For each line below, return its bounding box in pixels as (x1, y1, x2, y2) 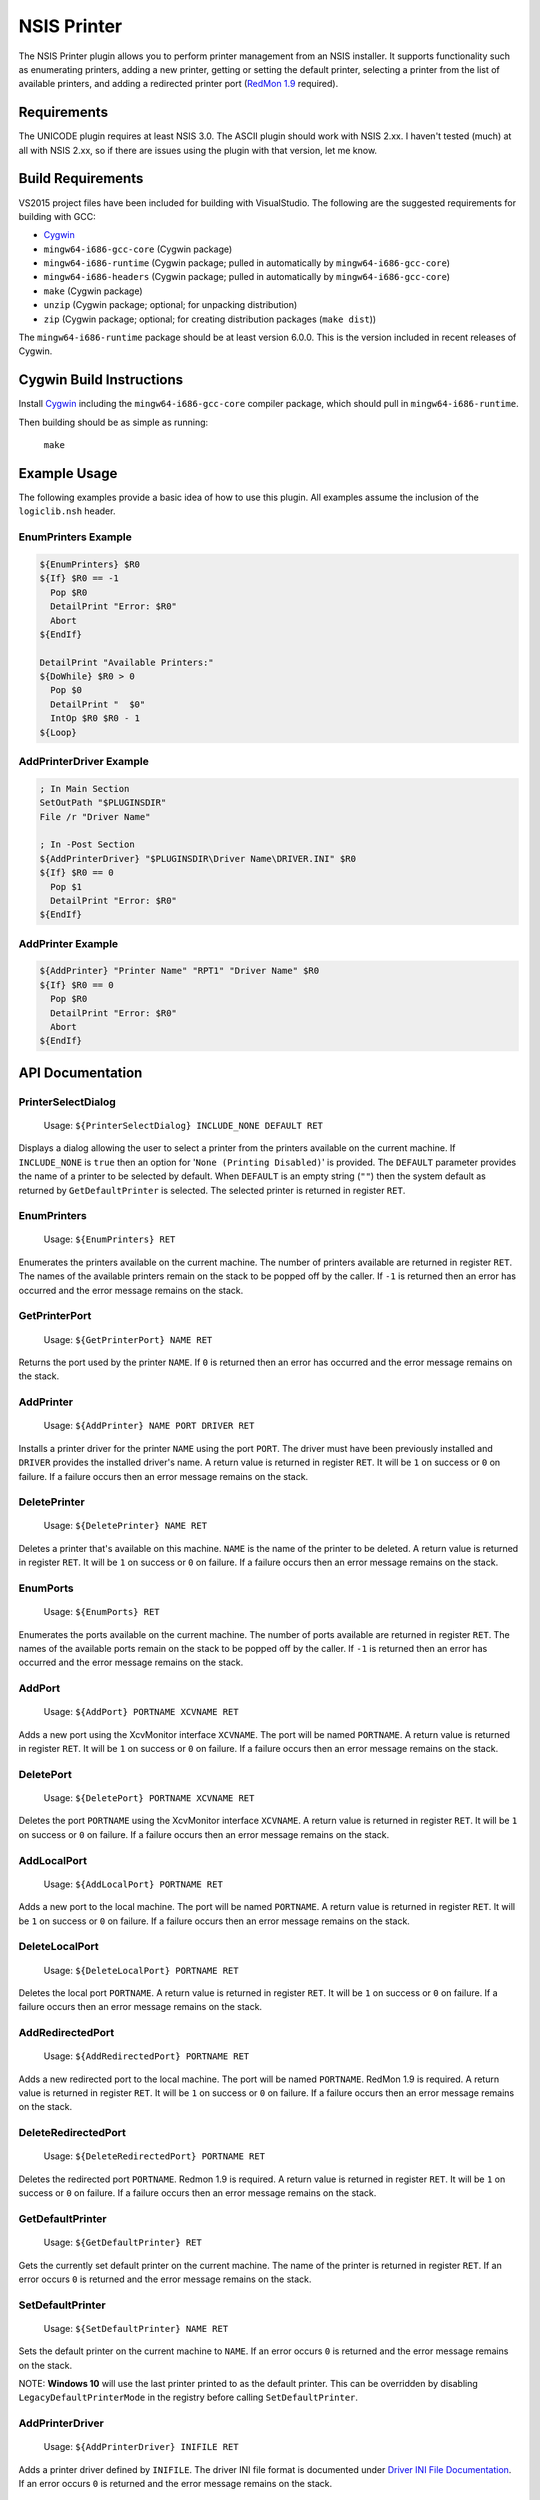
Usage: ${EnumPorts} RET (43, 1606, 160, 1618)
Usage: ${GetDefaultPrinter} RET (43, 2236, 202, 2249)
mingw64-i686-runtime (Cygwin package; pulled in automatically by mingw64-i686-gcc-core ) (43, 257, 450, 269)
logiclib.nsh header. (18, 505, 116, 517)
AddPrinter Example (18, 936, 119, 950)
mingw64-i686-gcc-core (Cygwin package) (43, 243, 233, 255)
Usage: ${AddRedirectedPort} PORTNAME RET (43, 2050, 250, 2062)
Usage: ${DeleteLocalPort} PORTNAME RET (43, 1964, 239, 1976)
